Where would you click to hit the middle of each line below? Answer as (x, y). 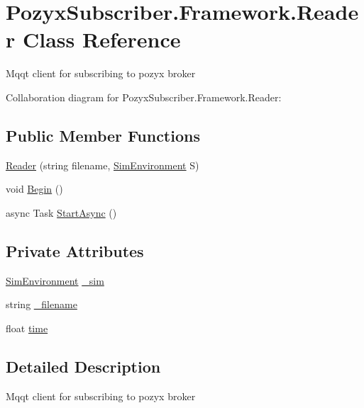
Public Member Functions (103, 135)
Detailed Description (83, 366)
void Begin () (34, 189)
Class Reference (101, 39)
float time (27, 328)
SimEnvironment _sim (55, 280)
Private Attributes (75, 250)
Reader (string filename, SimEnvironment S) (103, 165)
